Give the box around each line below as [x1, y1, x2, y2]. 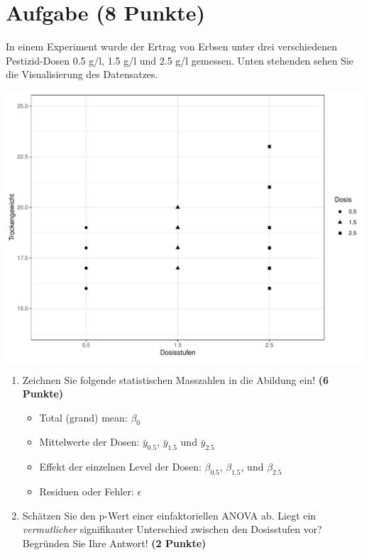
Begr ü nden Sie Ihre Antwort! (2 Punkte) [22, 535, 206, 550]
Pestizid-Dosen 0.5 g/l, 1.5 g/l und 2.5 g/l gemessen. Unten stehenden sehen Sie [6, 53, 354, 67]
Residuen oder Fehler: [39, 484, 134, 499]
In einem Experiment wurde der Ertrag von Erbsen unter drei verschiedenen [6, 39, 337, 54]
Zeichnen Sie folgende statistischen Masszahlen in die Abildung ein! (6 [22, 372, 329, 387]
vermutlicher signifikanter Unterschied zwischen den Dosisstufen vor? [22, 522, 322, 537]
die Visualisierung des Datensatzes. [6, 67, 158, 82]
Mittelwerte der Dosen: [39, 434, 140, 449]
